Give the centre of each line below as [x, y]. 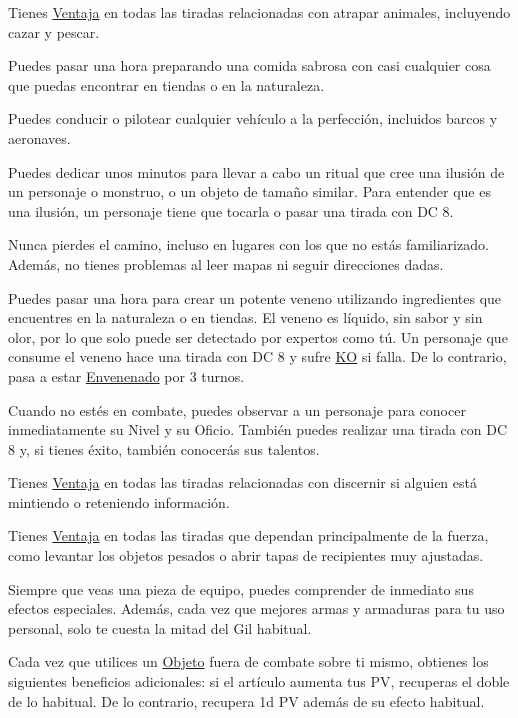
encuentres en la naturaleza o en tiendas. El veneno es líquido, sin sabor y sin [245, 317]
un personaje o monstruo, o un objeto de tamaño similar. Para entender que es [249, 191]
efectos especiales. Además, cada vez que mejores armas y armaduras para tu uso [256, 608]
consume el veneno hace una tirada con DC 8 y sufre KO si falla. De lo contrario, [257, 356]
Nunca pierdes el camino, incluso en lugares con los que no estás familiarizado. [248, 244]
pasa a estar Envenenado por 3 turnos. [126, 375]
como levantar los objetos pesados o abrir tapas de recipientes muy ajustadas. [246, 555]
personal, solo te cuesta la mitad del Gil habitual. [160, 627]
